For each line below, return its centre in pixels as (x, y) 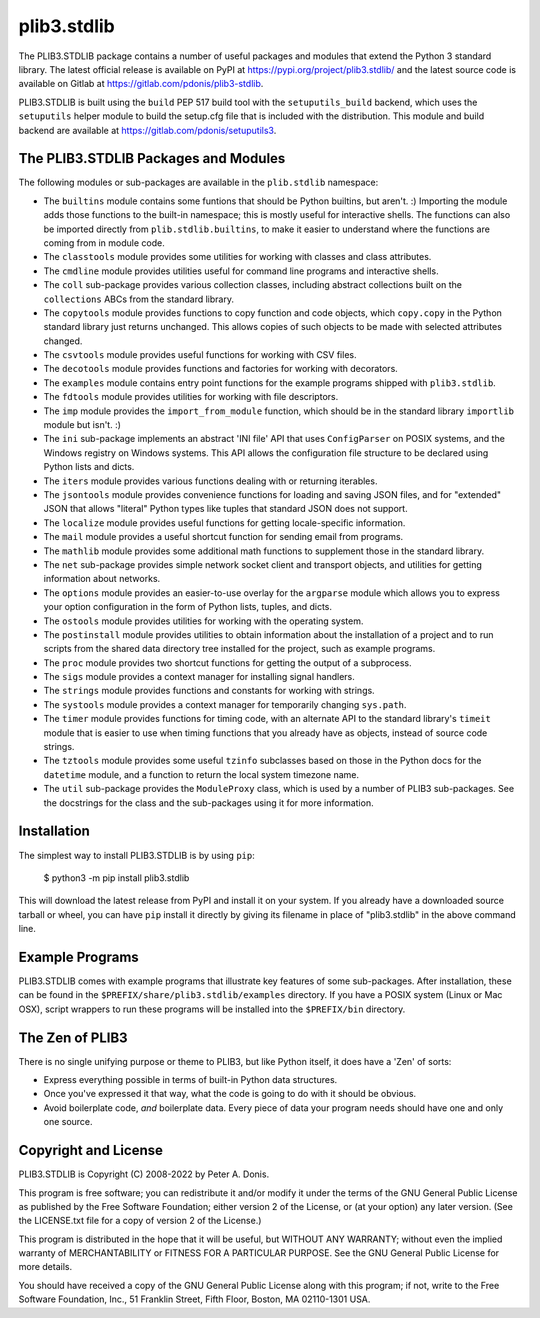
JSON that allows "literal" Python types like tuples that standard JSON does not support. (226, 509)
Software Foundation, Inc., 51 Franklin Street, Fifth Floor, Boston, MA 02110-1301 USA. (194, 1299)
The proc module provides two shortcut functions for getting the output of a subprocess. (227, 662)
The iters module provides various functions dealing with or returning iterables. (210, 481)
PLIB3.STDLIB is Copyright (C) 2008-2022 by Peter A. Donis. (144, 1174)
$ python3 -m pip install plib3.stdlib (116, 877)
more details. (45, 1267)
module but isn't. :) (82, 425)
